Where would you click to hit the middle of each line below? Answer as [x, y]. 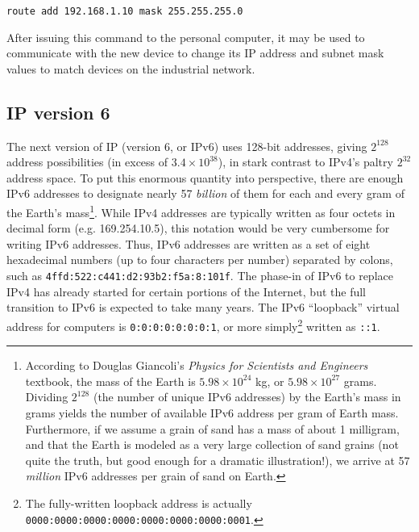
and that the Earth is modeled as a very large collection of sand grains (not [212, 444]
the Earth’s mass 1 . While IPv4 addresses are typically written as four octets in [201, 211]
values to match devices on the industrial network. [131, 68]
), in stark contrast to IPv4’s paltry [305, 162]
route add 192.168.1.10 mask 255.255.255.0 [125, 11]
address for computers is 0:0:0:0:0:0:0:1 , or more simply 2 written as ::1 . [193, 325]
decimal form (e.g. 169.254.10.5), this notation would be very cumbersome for [198, 228]
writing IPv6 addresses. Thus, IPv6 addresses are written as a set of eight [189, 243]
